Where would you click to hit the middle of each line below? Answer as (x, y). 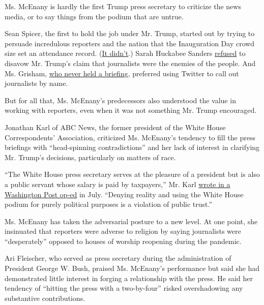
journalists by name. (36, 83)
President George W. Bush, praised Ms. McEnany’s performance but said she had (132, 268)
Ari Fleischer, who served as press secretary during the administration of (118, 258)
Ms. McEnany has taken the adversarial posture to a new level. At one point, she (131, 221)
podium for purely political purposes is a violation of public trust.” (109, 204)
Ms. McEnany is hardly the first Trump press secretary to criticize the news (123, 6)
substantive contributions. (45, 298)
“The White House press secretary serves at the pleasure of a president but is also (132, 174)
